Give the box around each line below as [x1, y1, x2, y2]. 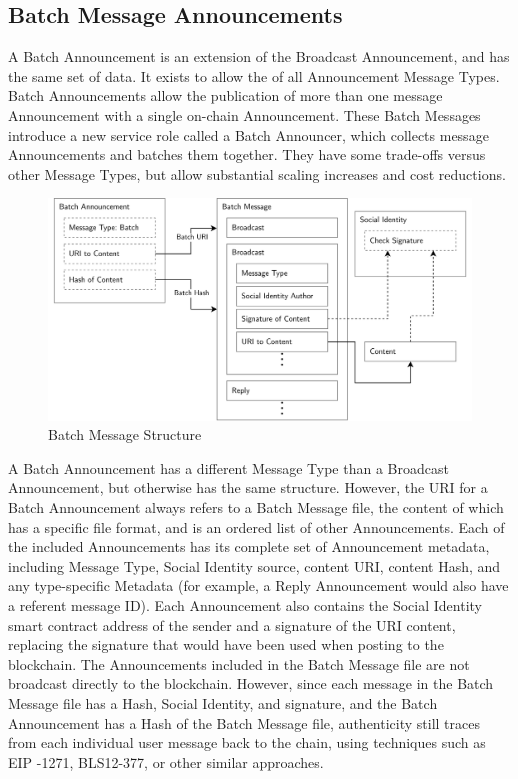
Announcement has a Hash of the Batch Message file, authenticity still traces [8, 712, 480, 733]
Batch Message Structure [48, 424, 202, 445]
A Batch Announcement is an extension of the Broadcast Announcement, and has [8, 46, 510, 67]
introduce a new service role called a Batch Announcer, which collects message [8, 124, 489, 145]
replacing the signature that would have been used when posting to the [8, 634, 444, 655]
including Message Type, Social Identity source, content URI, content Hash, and [8, 555, 501, 576]
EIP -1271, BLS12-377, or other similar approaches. [8, 751, 324, 772]
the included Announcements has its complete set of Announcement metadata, [8, 536, 490, 557]
